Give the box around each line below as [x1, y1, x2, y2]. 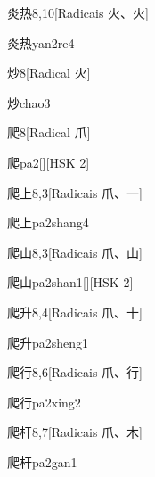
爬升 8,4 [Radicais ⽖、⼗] [7, 302, 143, 321]
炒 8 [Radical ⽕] [7, 63, 91, 82]
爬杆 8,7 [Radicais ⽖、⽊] [7, 423, 143, 441]
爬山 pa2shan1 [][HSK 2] [7, 273, 134, 292]
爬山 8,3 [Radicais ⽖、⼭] [7, 243, 143, 261]
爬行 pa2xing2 [7, 392, 81, 411]
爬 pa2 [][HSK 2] [7, 152, 90, 171]
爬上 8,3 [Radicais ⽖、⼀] [7, 183, 143, 201]
